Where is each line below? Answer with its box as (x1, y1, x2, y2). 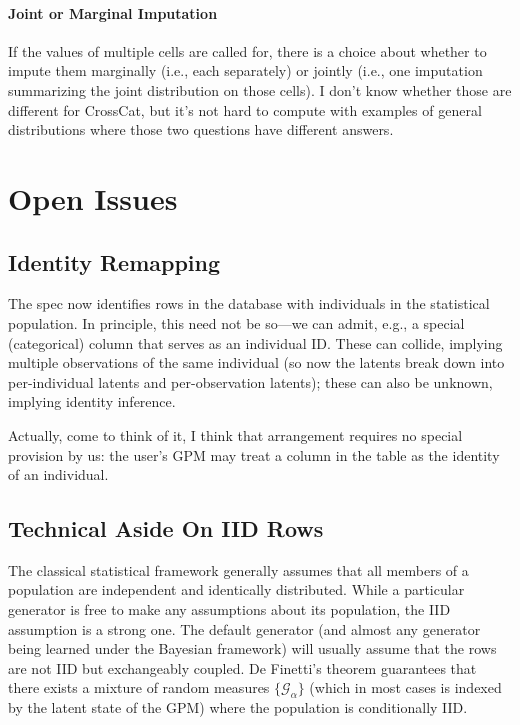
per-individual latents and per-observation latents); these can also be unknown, (8, 371, 493, 392)
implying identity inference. (8, 391, 176, 412)
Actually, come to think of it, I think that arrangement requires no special (8, 424, 463, 445)
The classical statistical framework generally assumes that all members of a (8, 559, 469, 580)
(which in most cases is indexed (309, 677, 502, 698)
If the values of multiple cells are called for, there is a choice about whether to (8, 40, 487, 61)
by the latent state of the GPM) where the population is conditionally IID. (8, 697, 468, 718)
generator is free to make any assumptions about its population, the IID (8, 599, 451, 620)
